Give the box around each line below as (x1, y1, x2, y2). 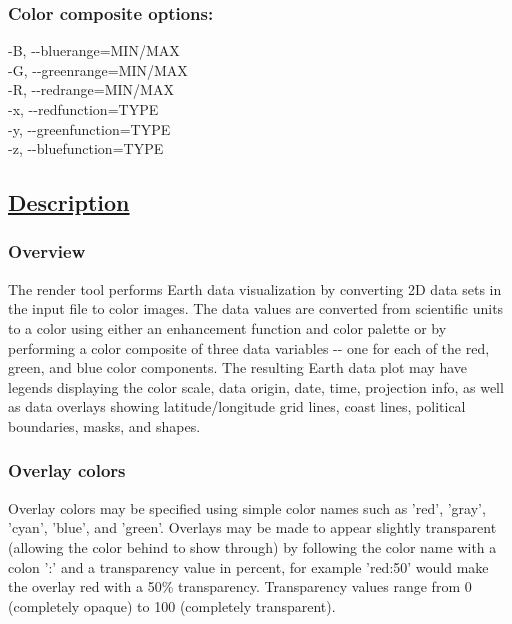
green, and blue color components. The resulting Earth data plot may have (8, 357, 468, 378)
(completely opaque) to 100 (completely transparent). (8, 595, 336, 616)
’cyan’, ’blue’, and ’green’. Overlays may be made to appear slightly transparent (8, 517, 497, 538)
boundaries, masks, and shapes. (8, 415, 201, 436)
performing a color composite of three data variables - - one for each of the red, (8, 337, 490, 358)
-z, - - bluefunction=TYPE (8, 138, 164, 159)
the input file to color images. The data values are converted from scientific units (8, 298, 504, 319)
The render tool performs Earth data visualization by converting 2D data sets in (8, 278, 502, 299)
